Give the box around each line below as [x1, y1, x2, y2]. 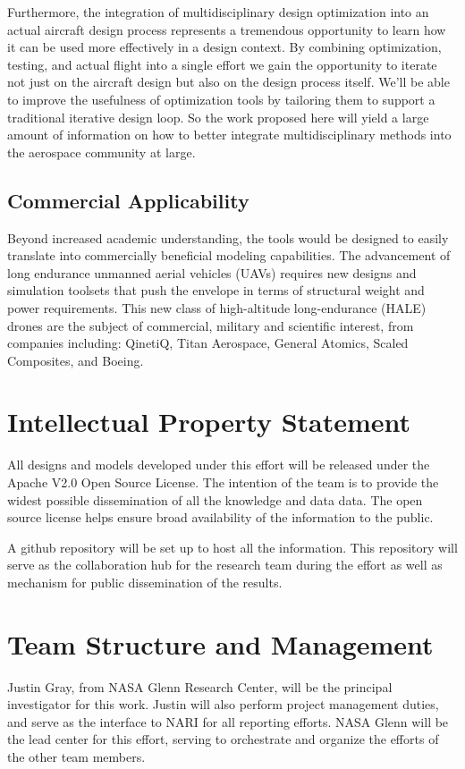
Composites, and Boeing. [7, 351, 144, 369]
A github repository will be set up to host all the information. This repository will [7, 537, 458, 556]
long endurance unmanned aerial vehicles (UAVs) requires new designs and [7, 263, 417, 282]
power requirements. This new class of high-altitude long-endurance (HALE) [7, 298, 427, 317]
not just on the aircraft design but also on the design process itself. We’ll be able [7, 72, 450, 91]
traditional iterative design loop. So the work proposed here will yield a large [7, 107, 429, 126]
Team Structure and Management [7, 625, 434, 662]
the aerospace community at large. [7, 142, 196, 161]
